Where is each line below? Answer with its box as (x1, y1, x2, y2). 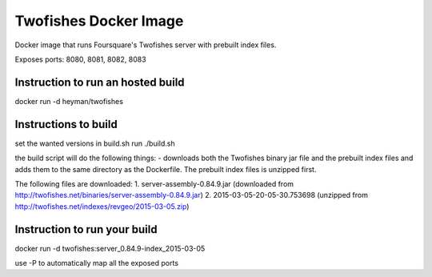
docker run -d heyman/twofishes (14, 96, 124, 106)
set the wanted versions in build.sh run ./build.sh (14, 138, 175, 148)
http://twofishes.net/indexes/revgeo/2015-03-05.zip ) (14, 201, 190, 211)
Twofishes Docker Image (14, 12, 184, 30)
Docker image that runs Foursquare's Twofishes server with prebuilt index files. (14, 40, 277, 50)
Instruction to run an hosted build (14, 75, 185, 89)
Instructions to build (14, 117, 118, 131)
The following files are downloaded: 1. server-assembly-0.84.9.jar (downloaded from (14, 179, 294, 188)
